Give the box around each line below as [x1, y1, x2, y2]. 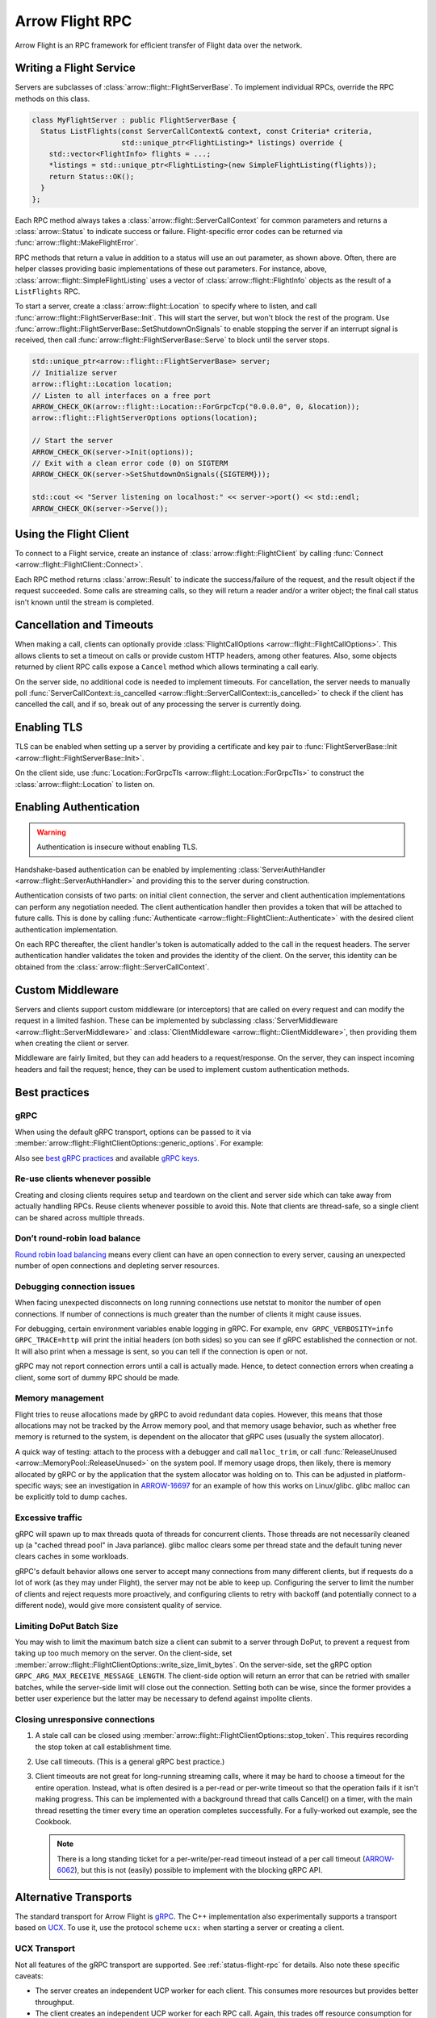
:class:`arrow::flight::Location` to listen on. [15, 779, 155, 789]
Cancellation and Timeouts [15, 618, 153, 632]
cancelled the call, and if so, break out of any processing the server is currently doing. [15, 699, 302, 710]
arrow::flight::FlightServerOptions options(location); [31, 413, 258, 423]
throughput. [35, 1997, 74, 2007]
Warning [36, 827, 66, 837]
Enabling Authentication [15, 800, 140, 814]
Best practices [15, 1086, 90, 1099]
